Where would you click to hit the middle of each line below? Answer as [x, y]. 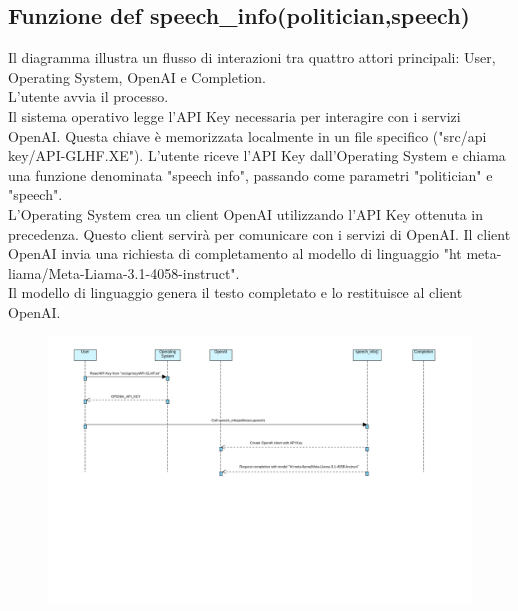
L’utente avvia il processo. [88, 96]
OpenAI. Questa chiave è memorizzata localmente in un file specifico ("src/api [247, 135]
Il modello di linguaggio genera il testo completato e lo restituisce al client [235, 292]
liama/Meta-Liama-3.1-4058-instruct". [124, 272]
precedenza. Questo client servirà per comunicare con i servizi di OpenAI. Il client [259, 233]
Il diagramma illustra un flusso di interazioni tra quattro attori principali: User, [252, 57]
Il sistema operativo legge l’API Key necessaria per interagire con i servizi [234, 115]
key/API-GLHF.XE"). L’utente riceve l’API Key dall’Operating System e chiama [257, 155]
